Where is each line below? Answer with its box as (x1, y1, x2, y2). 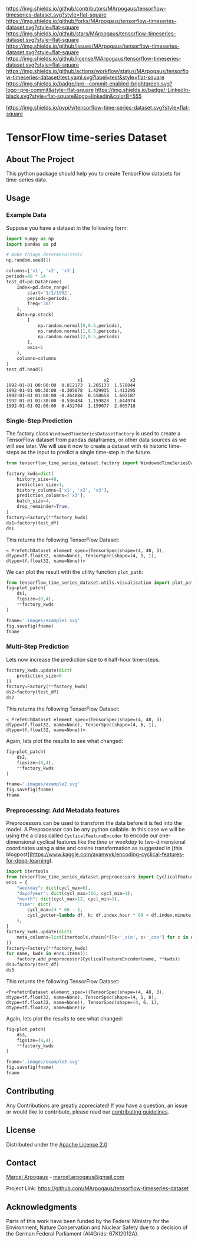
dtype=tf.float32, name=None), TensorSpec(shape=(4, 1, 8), (6, 994, 157, 1000)
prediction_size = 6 (16, 673, 62, 679)
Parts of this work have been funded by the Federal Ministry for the (6, 1218, 170, 1225)
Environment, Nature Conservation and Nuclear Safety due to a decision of (6, 1224, 188, 1231)
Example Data (6, 211, 47, 219)
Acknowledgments (6, 1202, 78, 1212)
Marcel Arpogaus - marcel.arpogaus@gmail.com (6, 1174, 125, 1181)
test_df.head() (6, 366, 44, 372)
